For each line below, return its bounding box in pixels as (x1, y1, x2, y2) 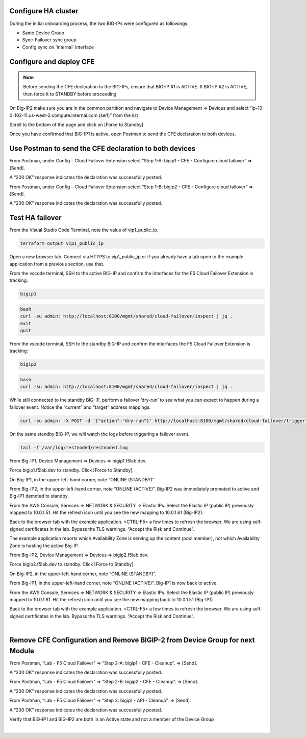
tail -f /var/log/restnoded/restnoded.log (20, 445, 128, 450)
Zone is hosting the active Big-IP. (9, 543, 79, 549)
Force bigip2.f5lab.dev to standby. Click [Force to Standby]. (9, 561, 135, 568)
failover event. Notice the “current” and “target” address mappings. (9, 404, 151, 410)
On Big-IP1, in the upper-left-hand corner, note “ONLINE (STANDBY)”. (9, 476, 156, 482)
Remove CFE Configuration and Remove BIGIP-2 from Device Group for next (9, 635, 255, 644)
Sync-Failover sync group (22, 37, 76, 43)
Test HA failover (9, 213, 62, 222)
